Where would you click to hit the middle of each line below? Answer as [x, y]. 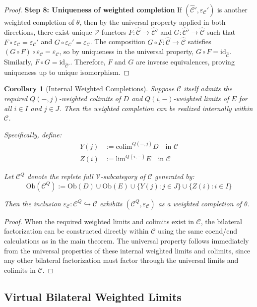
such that [221, 31]
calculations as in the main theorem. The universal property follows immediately [127, 241]
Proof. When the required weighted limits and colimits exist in [99, 221]
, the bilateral [222, 221]
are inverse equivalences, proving [185, 61]
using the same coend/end [197, 231]
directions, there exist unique [48, 31]
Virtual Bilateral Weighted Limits [93, 296]
